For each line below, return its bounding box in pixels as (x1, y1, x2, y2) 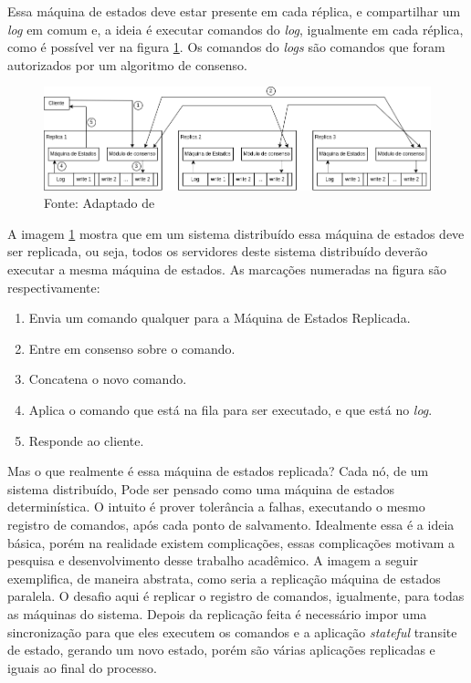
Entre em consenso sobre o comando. (28, 338, 235, 357)
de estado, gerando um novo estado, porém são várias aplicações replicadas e (7, 640, 435, 659)
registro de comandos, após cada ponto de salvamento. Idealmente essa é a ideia (7, 514, 455, 533)
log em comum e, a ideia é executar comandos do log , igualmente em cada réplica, (7, 19, 464, 38)
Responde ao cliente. (28, 430, 144, 450)
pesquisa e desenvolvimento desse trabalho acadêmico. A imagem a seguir (7, 551, 419, 570)
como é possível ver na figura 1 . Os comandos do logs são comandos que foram (7, 37, 445, 57)
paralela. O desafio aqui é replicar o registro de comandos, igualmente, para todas (7, 586, 465, 605)
